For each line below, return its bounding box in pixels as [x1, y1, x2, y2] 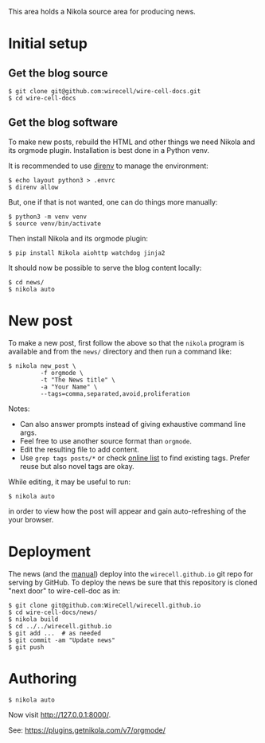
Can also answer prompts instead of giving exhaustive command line [19, 419, 247, 428]
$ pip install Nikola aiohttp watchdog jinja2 [8, 248, 166, 257]
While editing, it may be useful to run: [8, 477, 131, 487]
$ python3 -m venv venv [8, 213, 88, 221]
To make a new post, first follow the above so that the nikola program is [8, 338, 245, 347]
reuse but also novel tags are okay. [19, 461, 135, 471]
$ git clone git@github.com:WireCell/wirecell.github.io [8, 601, 201, 609]
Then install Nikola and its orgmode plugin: [8, 233, 149, 243]
